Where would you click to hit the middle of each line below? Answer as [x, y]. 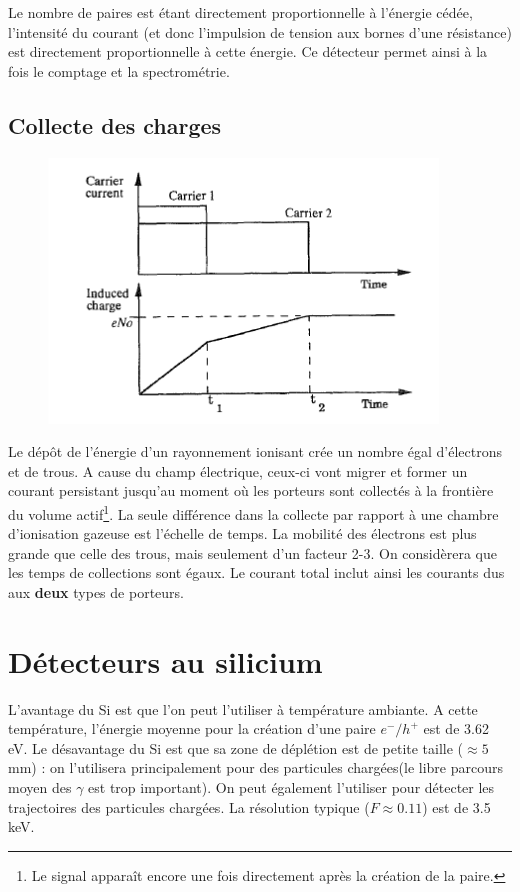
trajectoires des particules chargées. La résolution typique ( [189, 806]
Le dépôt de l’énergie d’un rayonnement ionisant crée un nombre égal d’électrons [255, 451]
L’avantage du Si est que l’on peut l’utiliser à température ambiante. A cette [243, 708]
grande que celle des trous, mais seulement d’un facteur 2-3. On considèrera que [252, 552]
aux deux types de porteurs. [96, 591]
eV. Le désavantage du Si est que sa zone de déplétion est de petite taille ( [236, 747]
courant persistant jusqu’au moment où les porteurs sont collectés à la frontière [251, 490]
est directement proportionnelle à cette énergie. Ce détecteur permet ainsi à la [248, 51]
